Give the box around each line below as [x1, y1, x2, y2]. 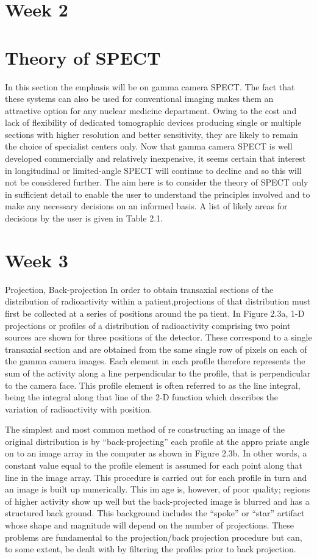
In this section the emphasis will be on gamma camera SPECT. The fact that [5, 80, 295, 93]
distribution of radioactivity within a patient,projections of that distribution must [5, 295, 311, 308]
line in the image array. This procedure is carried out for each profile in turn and [5, 471, 307, 483]
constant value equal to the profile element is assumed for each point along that [5, 459, 303, 472]
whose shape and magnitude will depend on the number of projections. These [5, 519, 294, 532]
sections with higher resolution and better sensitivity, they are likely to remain [5, 128, 298, 140]
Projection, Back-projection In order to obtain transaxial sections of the [5, 283, 274, 295]
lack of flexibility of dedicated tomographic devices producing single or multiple [5, 116, 302, 129]
